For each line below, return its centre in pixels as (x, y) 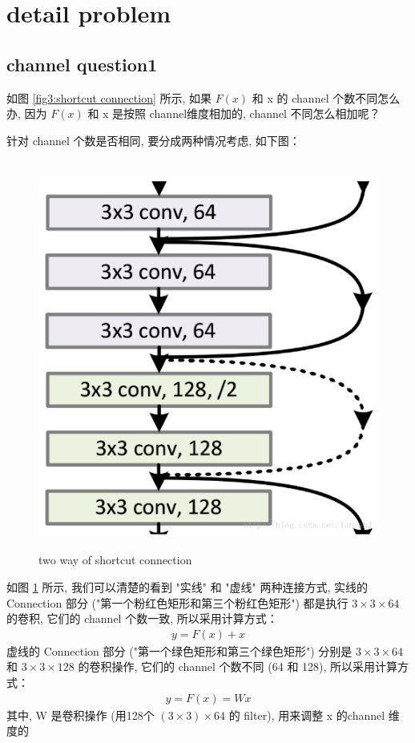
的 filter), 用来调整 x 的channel (307, 715)
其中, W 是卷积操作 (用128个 (81, 715)
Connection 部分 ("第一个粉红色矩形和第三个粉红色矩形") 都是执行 (177, 602)
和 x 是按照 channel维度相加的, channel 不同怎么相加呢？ (234, 113)
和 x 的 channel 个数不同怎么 (326, 97)
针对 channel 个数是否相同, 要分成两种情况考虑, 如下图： (153, 140)
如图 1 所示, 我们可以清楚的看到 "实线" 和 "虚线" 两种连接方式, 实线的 (187, 587)
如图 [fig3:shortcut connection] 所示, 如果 (109, 97)
